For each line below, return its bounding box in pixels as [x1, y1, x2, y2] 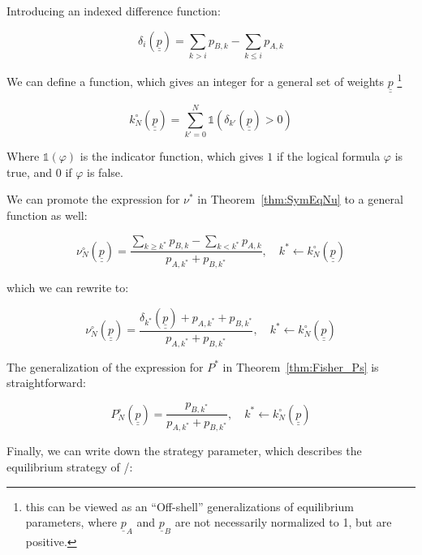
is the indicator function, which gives [80, 148, 264, 165]
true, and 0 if [6, 163, 72, 180]
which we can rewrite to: [6, 279, 129, 296]
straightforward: [6, 374, 86, 391]
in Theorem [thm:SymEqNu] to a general [197, 191, 403, 208]
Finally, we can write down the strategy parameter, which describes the [6, 442, 362, 459]
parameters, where [25, 514, 117, 531]
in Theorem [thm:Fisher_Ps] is [222, 358, 379, 375]
